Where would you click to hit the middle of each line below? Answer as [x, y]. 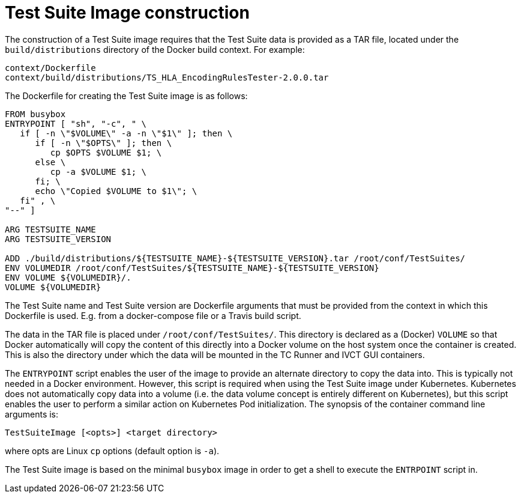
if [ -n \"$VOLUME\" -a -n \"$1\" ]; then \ [126, 133]
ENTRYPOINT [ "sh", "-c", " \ [76, 123]
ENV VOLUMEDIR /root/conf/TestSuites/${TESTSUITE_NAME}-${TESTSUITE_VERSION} [192, 268]
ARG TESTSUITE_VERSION [58, 239]
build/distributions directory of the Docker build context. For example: [155, 49]
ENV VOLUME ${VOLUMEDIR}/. [68, 277]
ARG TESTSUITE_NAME [50, 229]
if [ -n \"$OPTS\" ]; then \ [104, 143]
